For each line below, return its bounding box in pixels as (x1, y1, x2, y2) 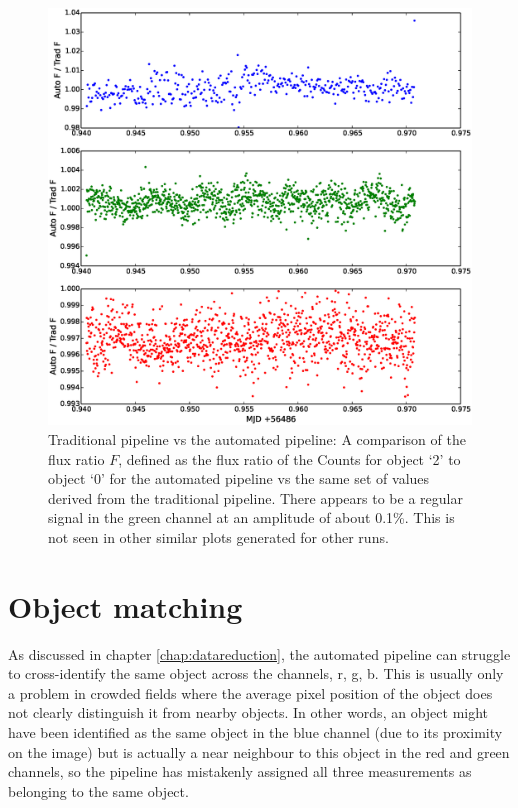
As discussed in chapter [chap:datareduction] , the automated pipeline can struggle (8, 643, 511, 664)
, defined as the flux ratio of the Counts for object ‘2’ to (118, 448, 461, 469)
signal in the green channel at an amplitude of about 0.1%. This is (48, 507, 455, 528)
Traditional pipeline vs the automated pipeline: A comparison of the (48, 428, 466, 449)
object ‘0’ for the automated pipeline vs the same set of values (48, 468, 430, 489)
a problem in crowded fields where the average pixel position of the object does (8, 682, 493, 703)
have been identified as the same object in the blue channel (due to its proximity (8, 722, 503, 743)
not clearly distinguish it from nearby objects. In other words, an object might (8, 702, 489, 723)
